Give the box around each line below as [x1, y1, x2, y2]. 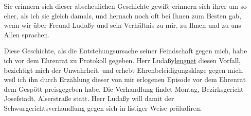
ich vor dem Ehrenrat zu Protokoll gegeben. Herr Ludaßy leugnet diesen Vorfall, [4, 55, 241, 65]
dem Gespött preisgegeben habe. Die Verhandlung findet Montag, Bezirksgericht [4, 83, 244, 94]
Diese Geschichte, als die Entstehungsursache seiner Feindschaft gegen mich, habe [4, 46, 247, 56]
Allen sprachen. [4, 29, 50, 39]
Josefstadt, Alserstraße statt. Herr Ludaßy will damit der [4, 93, 174, 103]
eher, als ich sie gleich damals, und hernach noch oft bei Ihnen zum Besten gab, [4, 10, 241, 20]
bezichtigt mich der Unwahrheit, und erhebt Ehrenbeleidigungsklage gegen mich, [4, 65, 244, 75]
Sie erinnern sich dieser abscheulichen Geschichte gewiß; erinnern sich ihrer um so [4, 1, 247, 11]
